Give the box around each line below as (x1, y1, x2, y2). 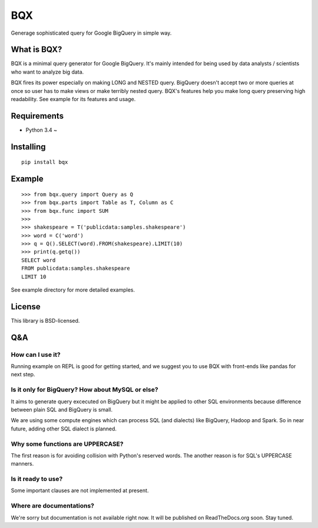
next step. (11, 371, 35, 378)
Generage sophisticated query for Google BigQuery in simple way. (11, 29, 172, 36)
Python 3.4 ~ (25, 126, 58, 133)
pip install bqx (21, 159, 68, 166)
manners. (11, 460, 34, 467)
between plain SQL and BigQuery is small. (11, 406, 113, 413)
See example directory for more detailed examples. (11, 286, 135, 293)
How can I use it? (11, 350, 61, 359)
